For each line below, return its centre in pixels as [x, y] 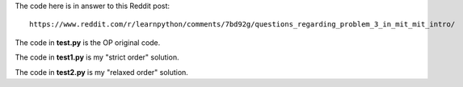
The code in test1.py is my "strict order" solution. [97, 57]
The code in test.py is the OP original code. [88, 42]
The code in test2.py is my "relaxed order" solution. [102, 72]
